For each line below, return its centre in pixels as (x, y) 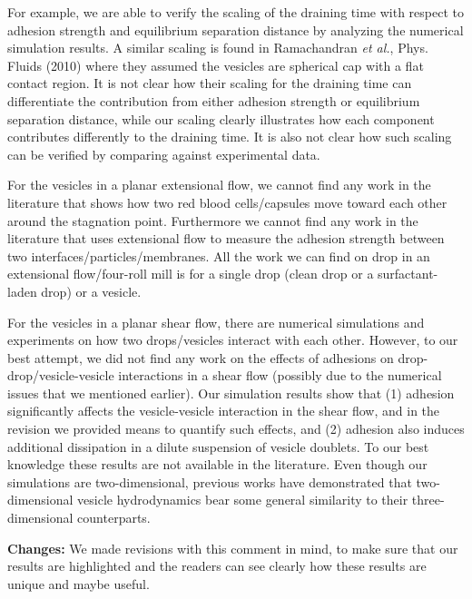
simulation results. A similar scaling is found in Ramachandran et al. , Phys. (218, 48)
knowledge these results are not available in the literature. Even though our (217, 464)
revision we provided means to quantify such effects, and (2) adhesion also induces (236, 429)
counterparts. (114, 518)
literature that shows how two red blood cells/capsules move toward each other (227, 202)
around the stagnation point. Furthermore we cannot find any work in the (213, 220)
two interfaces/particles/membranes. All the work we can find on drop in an (219, 255)
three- (428, 500)
